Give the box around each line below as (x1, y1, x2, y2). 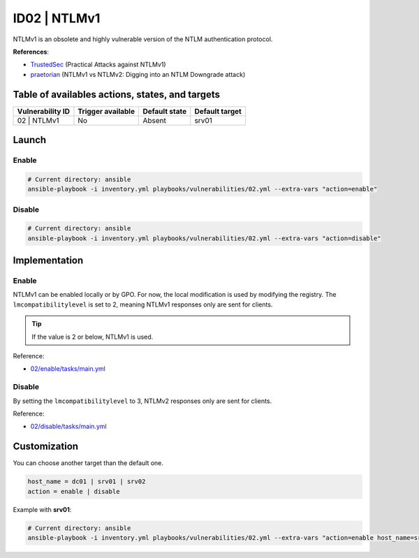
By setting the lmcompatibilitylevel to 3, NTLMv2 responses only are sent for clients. (13, 397, 272, 405)
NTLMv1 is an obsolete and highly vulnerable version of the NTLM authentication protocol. (13, 35, 273, 43)
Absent (142, 115, 167, 125)
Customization (13, 441, 79, 453)
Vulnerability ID (17, 106, 70, 116)
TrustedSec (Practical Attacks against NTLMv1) (30, 60, 167, 69)
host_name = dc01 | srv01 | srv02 (27, 478, 146, 485)
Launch (13, 134, 47, 146)
